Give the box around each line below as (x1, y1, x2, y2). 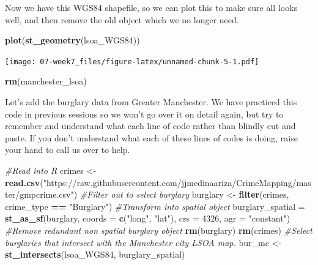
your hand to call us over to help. (5, 143, 130, 156)
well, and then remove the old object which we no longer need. (5, 13, 239, 26)
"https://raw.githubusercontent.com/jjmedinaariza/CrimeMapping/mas (43, 176, 311, 188)
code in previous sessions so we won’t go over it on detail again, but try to (5, 107, 284, 120)
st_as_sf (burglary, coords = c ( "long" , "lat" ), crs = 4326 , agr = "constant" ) (5, 212, 290, 225)
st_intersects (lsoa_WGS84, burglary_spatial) (5, 248, 185, 261)
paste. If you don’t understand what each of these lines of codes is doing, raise (5, 131, 298, 144)
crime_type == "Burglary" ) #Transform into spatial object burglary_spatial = (5, 200, 305, 212)
